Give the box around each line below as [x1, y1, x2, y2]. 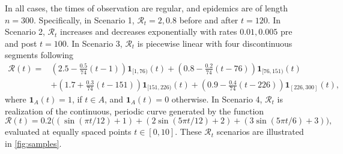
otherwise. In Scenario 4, [171, 93, 263, 105]
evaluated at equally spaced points [5, 125, 132, 138]
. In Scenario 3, [66, 37, 123, 49]
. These [175, 125, 202, 138]
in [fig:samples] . [5, 137, 62, 149]
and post [5, 37, 37, 49]
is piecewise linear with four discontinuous [137, 37, 293, 49]
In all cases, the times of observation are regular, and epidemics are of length [5, 2, 288, 14]
